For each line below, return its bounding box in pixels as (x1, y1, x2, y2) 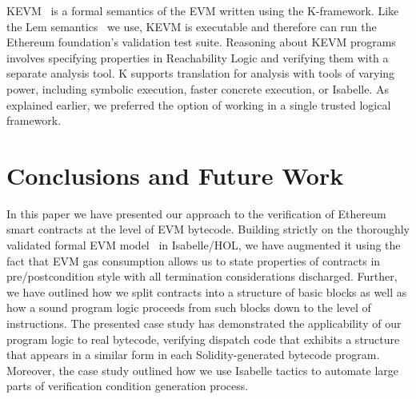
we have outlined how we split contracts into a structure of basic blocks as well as (6, 283, 407, 300)
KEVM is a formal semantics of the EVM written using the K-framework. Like (6, 2, 399, 18)
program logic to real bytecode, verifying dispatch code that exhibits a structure (6, 330, 400, 347)
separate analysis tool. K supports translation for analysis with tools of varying (6, 65, 395, 82)
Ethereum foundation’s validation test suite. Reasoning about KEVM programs (6, 34, 396, 50)
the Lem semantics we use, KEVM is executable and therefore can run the (6, 18, 377, 34)
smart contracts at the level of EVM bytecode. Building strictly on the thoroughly (6, 221, 410, 237)
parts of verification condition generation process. (6, 377, 249, 394)
